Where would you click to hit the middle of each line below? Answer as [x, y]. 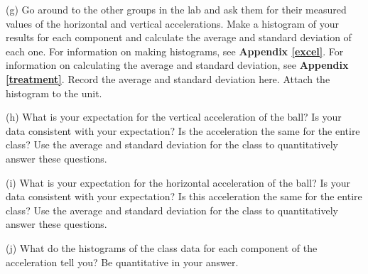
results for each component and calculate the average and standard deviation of [179, 37]
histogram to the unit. [54, 93]
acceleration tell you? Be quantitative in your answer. [122, 262]
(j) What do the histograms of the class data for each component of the [162, 247]
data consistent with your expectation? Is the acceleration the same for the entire [183, 130]
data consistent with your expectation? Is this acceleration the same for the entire [184, 196]
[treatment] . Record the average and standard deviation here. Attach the [168, 78]
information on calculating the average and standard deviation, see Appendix [177, 65]
